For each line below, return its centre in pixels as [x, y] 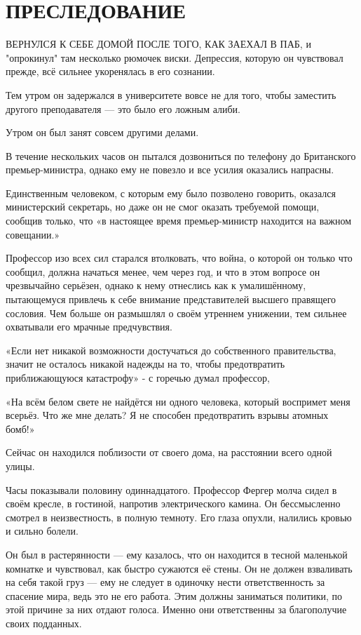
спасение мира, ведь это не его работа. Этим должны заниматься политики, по [174, 595]
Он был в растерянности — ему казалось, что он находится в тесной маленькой [177, 554]
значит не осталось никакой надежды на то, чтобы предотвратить [145, 364]
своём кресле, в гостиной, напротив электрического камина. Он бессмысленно [173, 503]
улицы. [20, 466]
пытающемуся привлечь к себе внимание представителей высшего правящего [171, 299]
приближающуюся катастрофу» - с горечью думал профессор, [138, 377]
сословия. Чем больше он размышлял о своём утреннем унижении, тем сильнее [176, 313]
